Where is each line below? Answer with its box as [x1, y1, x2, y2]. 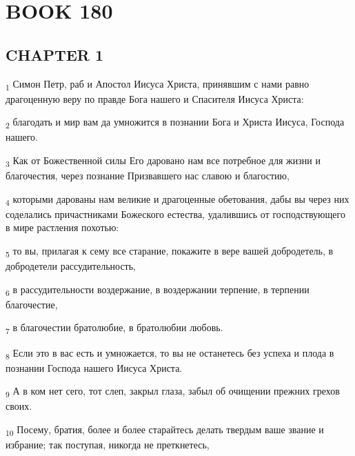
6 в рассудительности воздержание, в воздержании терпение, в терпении [6, 281, 310, 298]
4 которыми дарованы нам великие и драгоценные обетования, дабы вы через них [6, 191, 349, 208]
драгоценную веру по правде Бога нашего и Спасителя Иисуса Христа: [6, 91, 304, 106]
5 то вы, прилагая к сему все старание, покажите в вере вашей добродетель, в [6, 244, 334, 259]
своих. [6, 399, 32, 413]
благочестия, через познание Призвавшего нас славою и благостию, [6, 168, 290, 183]
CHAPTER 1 [6, 43, 104, 65]
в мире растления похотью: [6, 220, 119, 235]
